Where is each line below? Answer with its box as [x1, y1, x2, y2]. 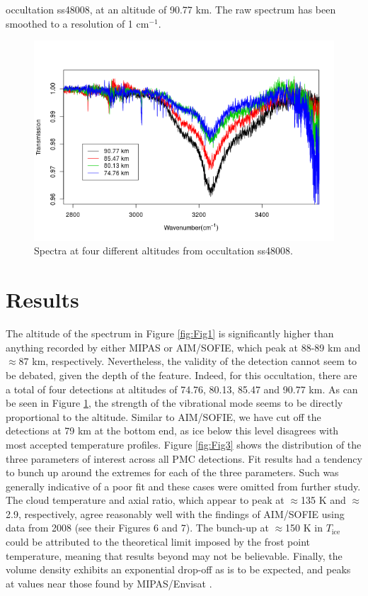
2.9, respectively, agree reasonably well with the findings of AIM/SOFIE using [6, 506, 345, 521]
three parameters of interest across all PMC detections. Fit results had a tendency [6, 451, 362, 466]
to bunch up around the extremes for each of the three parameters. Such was [6, 465, 339, 480]
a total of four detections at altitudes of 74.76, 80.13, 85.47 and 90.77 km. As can [6, 381, 358, 396]
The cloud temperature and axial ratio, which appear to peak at [6, 493, 284, 507]
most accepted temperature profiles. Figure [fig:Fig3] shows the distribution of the [6, 437, 362, 451]
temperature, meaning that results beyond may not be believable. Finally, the [6, 548, 343, 563]
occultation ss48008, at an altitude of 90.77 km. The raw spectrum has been [6, 2, 336, 16]
